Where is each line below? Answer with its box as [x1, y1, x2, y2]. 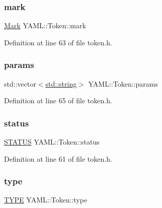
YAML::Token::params [88, 78, 158, 89]
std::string [45, 78, 77, 89]
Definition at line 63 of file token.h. [4, 37, 112, 47]
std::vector [4, 78, 36, 89]
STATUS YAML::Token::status [4, 136, 100, 147]
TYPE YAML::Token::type [4, 194, 88, 205]
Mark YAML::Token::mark [4, 20, 86, 31]
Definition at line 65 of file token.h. [4, 95, 112, 106]
